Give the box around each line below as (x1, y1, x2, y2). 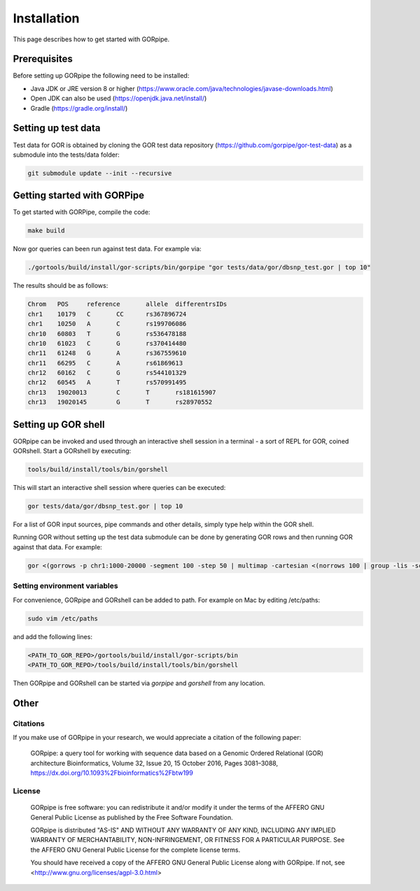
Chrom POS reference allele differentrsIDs (27, 300, 227, 308)
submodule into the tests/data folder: (13, 150, 120, 159)
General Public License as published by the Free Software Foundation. (30, 813, 234, 822)
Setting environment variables (13, 581, 118, 591)
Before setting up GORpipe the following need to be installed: (13, 71, 190, 80)
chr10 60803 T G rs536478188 (27, 330, 187, 337)
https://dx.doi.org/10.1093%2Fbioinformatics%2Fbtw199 (30, 769, 194, 777)
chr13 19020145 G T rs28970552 (27, 398, 213, 406)
